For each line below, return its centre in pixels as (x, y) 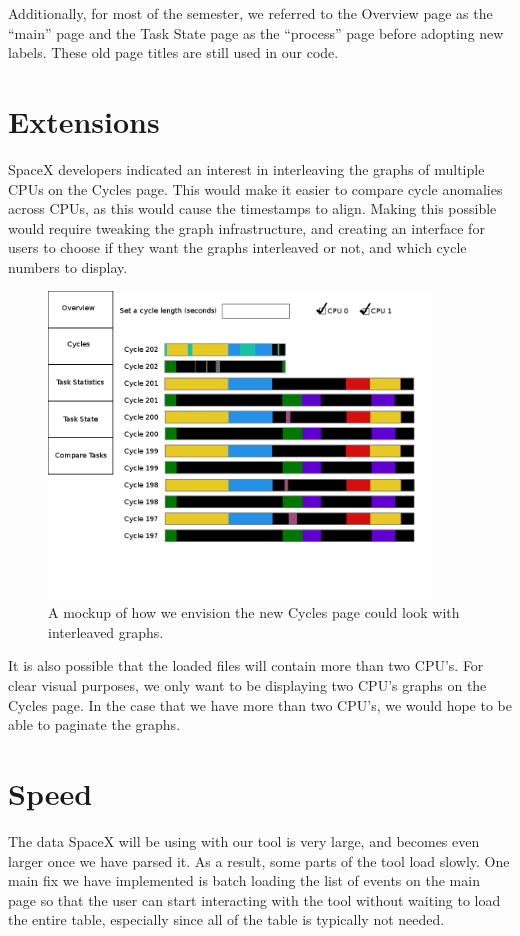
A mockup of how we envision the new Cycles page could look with (254, 612)
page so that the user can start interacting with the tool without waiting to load (254, 899)
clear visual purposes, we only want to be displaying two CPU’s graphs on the (247, 685)
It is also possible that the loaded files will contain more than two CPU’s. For (246, 665)
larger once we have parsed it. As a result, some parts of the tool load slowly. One (259, 860)
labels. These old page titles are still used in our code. (173, 52)
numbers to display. (68, 266)
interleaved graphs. (106, 631)
